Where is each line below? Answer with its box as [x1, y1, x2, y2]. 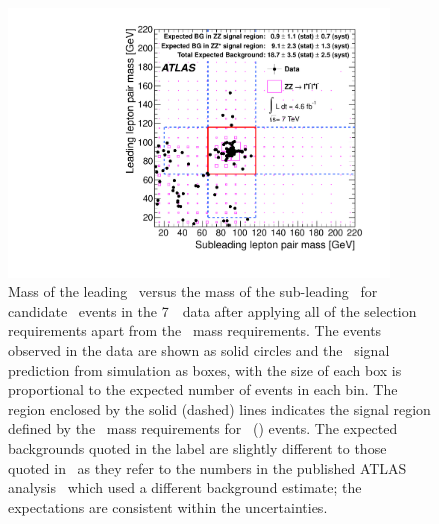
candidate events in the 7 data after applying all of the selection [8, 300, 417, 321]
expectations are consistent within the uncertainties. [8, 496, 328, 517]
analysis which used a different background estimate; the [8, 477, 362, 498]
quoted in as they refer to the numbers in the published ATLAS [8, 457, 407, 478]
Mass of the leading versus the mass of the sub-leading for [8, 281, 378, 302]
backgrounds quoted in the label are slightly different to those [8, 438, 387, 459]
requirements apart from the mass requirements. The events [8, 320, 382, 341]
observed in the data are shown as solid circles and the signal [8, 340, 390, 361]
